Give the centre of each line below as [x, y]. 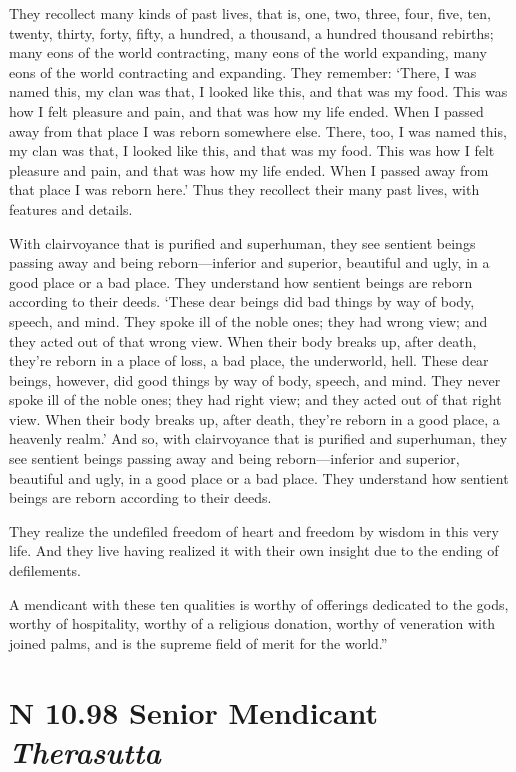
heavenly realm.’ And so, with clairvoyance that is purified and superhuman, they [258, 438]
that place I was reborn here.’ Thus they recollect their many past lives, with [244, 189]
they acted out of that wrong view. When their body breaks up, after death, [243, 340]
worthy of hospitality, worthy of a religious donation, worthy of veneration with [252, 623]
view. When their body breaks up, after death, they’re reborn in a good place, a [254, 418]
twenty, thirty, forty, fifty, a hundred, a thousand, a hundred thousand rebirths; [251, 32]
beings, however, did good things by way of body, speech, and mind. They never [255, 379]
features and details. [71, 208]
